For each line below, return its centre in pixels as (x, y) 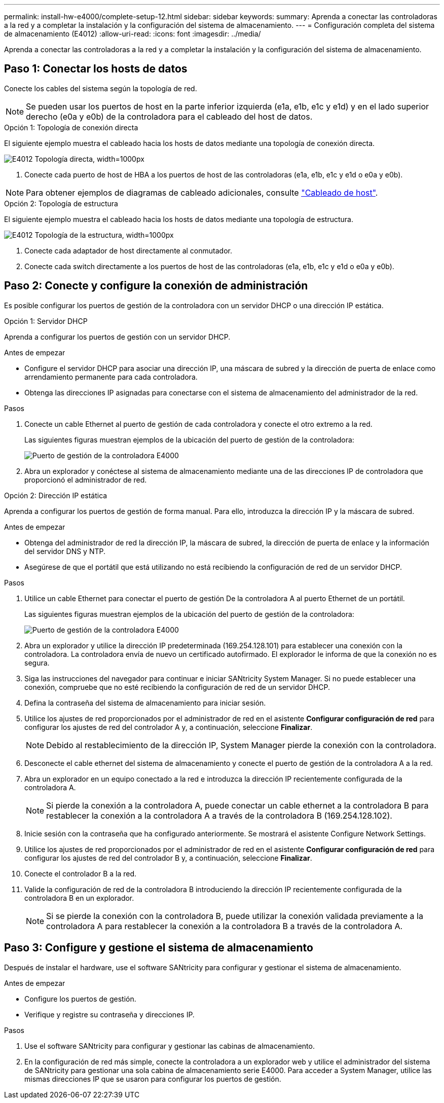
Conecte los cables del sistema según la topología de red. (101, 88)
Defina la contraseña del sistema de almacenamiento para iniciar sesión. (145, 703)
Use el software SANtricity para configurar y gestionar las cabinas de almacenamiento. (170, 1046)
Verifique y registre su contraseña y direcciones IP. (109, 1014)
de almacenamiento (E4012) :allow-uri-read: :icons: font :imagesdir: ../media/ (133, 34)
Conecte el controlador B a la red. (81, 873)
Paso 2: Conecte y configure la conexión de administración (156, 286)
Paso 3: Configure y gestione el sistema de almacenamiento (159, 948)
